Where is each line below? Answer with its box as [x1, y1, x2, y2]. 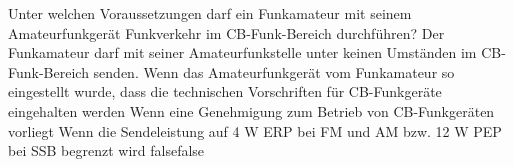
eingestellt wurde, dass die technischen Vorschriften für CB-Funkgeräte [8, 81, 442, 102]
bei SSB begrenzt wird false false [8, 140, 205, 161]
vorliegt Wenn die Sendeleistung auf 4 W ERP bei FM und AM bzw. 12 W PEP [8, 120, 502, 141]
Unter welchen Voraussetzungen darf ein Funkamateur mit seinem [8, 3, 412, 23]
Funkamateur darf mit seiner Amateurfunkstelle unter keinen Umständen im [8, 42, 477, 63]
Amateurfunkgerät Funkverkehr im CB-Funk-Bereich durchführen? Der [8, 22, 445, 43]
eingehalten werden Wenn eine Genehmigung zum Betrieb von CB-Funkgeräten [8, 100, 495, 121]
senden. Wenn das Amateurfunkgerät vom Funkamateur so [93, 61, 455, 82]
